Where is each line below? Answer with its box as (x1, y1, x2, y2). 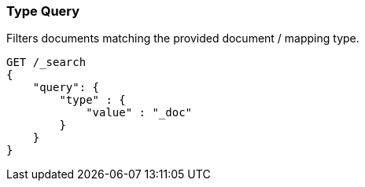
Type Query (6, 3, 80, 19)
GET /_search (6, 56, 87, 69)
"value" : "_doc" (86, 106, 193, 119)
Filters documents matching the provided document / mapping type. (6, 31, 359, 46)
